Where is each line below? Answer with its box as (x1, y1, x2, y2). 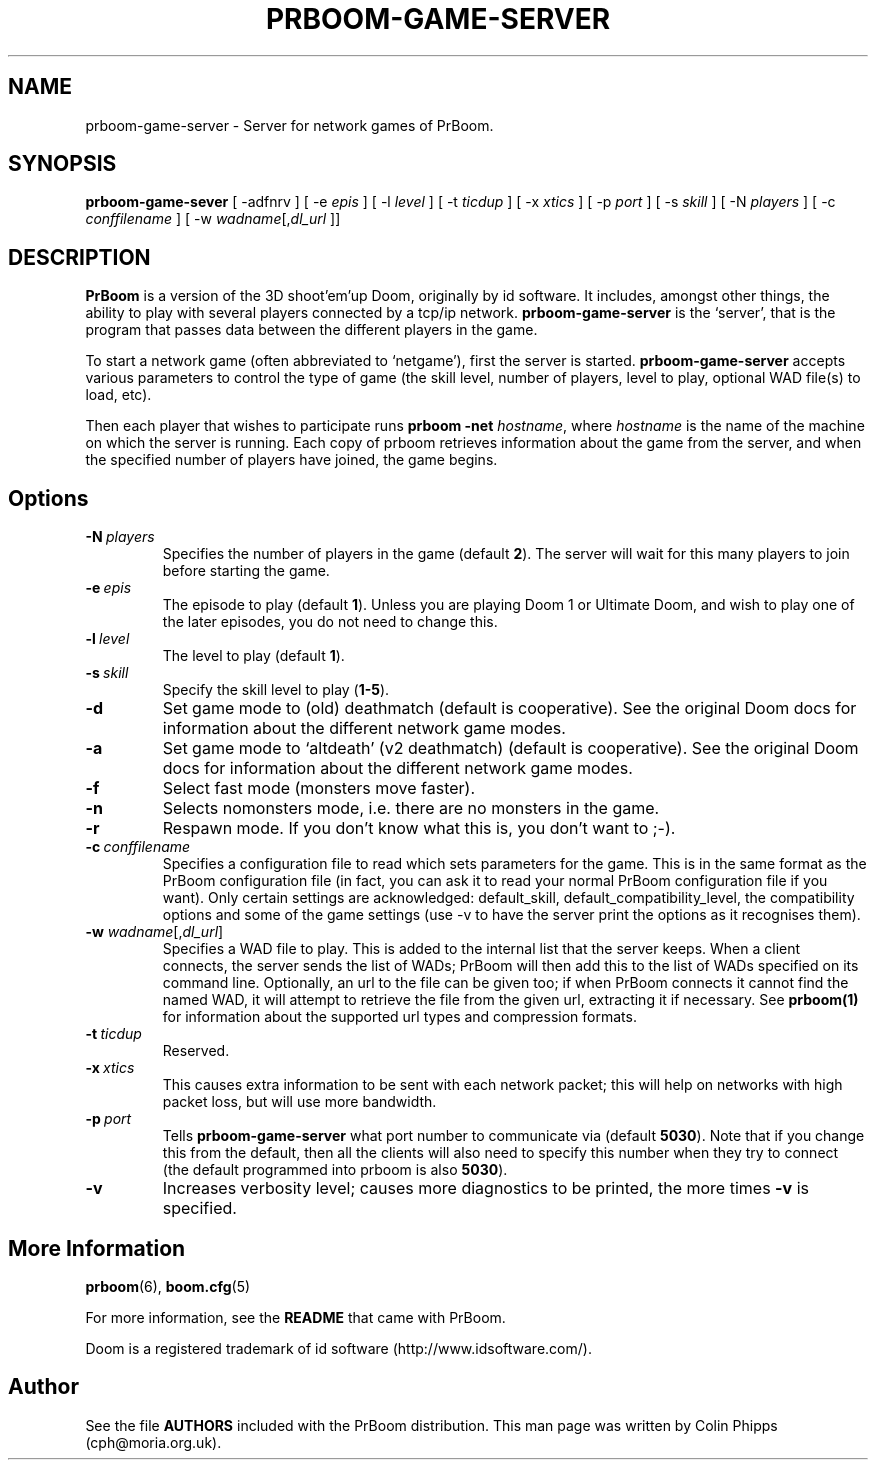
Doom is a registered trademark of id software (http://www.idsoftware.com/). (85, 1339, 592, 1357)
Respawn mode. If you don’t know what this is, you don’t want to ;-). (162, 818, 676, 839)
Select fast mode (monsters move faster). (162, 778, 476, 799)
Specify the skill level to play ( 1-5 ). (162, 681, 390, 699)
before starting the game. (162, 562, 330, 580)
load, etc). (85, 386, 152, 404)
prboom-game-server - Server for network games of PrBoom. (85, 116, 494, 134)
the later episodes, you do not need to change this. (162, 613, 498, 631)
